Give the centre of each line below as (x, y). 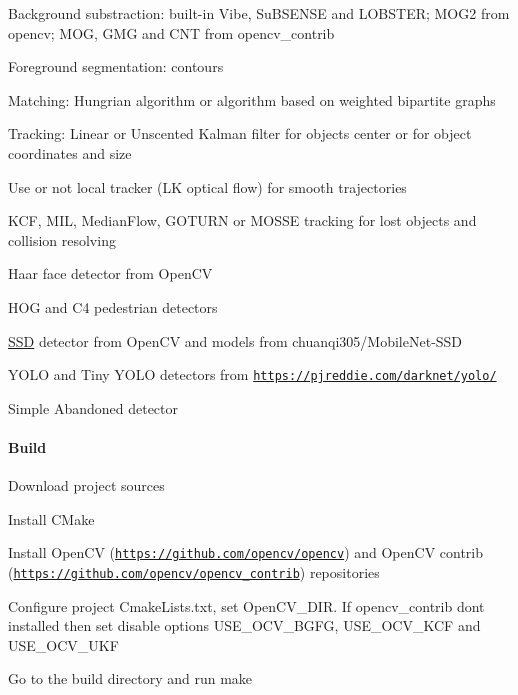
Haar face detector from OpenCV (110, 273)
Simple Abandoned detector (93, 407)
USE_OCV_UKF (63, 644)
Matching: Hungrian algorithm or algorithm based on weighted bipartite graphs (252, 99)
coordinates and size (70, 152)
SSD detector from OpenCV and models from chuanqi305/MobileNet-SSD (235, 340)
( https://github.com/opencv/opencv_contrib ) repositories (194, 572)
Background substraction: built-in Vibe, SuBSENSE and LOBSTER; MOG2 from (259, 13)
